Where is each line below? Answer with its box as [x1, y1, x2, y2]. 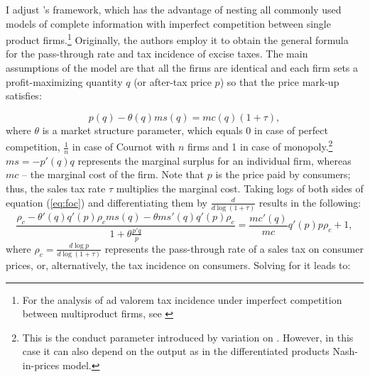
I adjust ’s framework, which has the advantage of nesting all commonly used [6, 2, 342, 16]
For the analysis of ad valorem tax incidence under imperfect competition [22, 292, 342, 307]
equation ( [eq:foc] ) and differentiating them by [6, 195, 207, 209]
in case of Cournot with [72, 139, 175, 154]
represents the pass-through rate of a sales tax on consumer [104, 241, 364, 256]
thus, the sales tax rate [6, 181, 106, 196]
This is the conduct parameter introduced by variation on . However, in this [22, 329, 354, 344]
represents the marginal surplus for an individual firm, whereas [77, 153, 352, 168]
